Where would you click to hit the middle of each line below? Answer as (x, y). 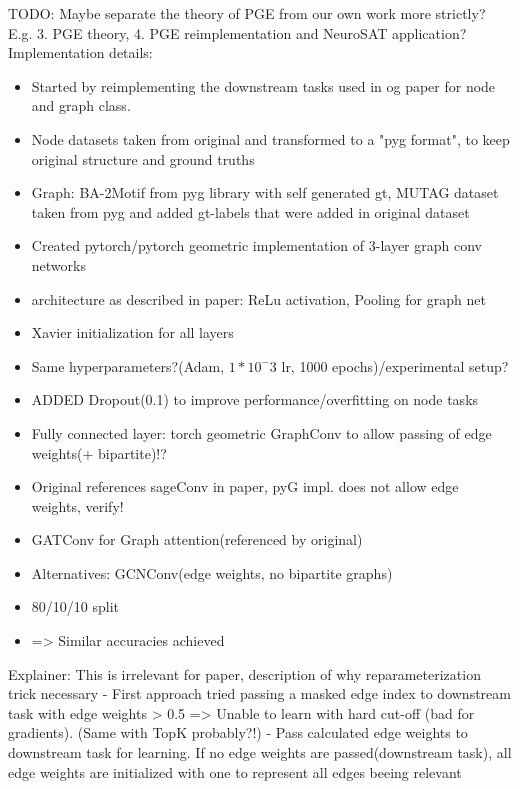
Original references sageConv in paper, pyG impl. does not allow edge (245, 486)
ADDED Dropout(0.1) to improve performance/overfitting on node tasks (255, 399)
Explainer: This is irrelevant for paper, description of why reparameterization (244, 673)
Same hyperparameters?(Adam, (128, 365)
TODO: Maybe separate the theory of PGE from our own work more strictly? (247, 13)
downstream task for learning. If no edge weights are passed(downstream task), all (260, 752)
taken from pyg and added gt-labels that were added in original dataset (250, 211)
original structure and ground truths (143, 158)
